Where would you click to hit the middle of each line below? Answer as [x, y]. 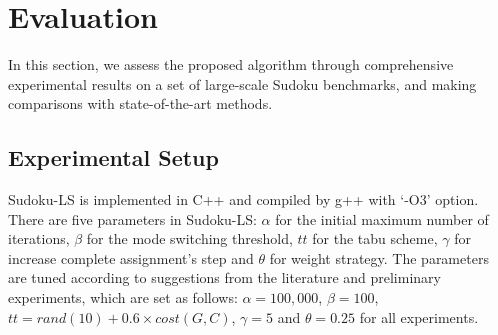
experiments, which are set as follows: [123, 297]
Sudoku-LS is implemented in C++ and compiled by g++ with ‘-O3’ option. [243, 199]
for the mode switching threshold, [189, 238]
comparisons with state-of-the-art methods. [140, 103]
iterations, [39, 238]
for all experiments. [419, 316]
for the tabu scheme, [375, 238]
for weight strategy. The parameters [379, 257]
